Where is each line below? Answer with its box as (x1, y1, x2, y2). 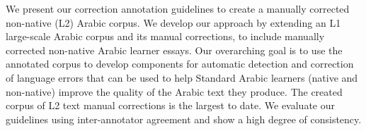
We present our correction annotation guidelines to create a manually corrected (6, 1, 350, 15)
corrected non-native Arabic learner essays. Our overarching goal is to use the (6, 42, 343, 57)
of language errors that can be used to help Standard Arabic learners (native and (6, 70, 358, 85)
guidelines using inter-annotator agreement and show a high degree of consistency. (6, 111, 362, 126)
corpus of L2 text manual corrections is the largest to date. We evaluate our (6, 98, 335, 113)
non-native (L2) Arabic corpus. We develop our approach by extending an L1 (6, 15, 341, 30)
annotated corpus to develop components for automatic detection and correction (6, 56, 354, 71)
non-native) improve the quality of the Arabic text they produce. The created (6, 84, 343, 99)
